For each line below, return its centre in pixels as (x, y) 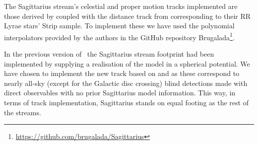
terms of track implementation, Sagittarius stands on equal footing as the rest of (126, 102)
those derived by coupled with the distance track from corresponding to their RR (128, 16)
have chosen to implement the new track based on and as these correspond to (122, 73)
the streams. (23, 112)
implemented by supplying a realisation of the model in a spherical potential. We (127, 63)
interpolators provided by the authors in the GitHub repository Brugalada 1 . (119, 36)
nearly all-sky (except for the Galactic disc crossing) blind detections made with (126, 83)
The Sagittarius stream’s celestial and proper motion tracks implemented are (121, 6)
